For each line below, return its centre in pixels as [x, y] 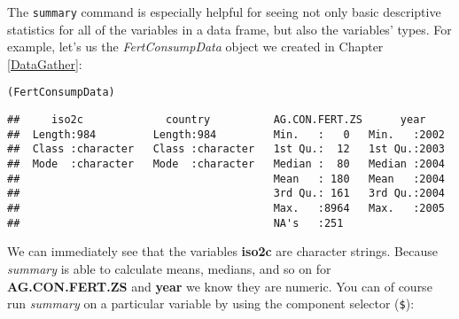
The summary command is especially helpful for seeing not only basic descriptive [224, 12]
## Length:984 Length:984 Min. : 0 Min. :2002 [226, 134]
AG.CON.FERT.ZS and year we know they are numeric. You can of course [220, 286]
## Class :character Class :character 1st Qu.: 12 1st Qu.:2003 [226, 149]
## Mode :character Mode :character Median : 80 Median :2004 [226, 164]
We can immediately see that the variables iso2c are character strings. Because [222, 251]
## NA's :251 [175, 223]
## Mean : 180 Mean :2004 [226, 179]
